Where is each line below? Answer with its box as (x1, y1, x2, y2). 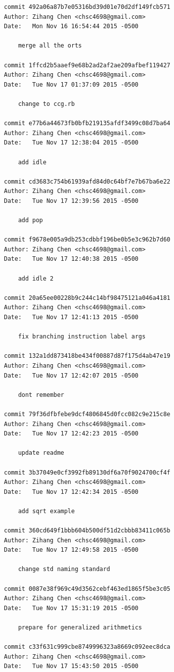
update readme (18, 449, 64, 457)
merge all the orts (18, 42, 82, 49)
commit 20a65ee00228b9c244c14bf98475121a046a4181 (4, 294, 171, 301)
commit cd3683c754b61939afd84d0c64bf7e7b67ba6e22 (4, 178, 171, 185)
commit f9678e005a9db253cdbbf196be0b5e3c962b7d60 (4, 236, 171, 243)
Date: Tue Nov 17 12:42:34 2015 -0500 (4, 488, 139, 495)
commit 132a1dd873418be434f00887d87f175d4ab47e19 (4, 352, 171, 360)
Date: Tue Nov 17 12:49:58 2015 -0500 (4, 546, 139, 554)
